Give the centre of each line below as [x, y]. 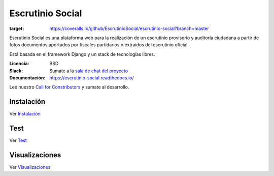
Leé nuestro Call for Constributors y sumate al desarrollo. [69, 87]
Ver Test [18, 140]
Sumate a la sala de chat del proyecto [89, 71]
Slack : [16, 71]
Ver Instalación [25, 114]
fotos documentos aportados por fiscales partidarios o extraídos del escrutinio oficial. [99, 45]
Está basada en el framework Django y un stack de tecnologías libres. [82, 54]
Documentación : [27, 78]
